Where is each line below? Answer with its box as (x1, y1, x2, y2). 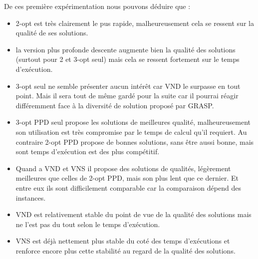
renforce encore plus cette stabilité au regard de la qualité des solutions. (15, 245, 236, 256)
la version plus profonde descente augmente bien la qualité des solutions (15, 44, 236, 54)
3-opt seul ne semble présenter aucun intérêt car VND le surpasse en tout (15, 80, 241, 91)
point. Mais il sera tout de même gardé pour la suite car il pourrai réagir (15, 90, 239, 101)
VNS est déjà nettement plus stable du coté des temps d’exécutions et (15, 236, 230, 246)
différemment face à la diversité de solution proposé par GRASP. (15, 100, 214, 110)
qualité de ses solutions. (15, 27, 88, 38)
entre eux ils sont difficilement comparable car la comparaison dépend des (15, 182, 241, 193)
